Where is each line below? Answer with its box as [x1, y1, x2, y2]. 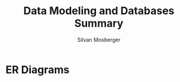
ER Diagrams [5, 63, 70, 76]
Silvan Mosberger [77, 36, 121, 43]
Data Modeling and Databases [23, 4, 175, 18]
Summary [74, 17, 124, 30]
